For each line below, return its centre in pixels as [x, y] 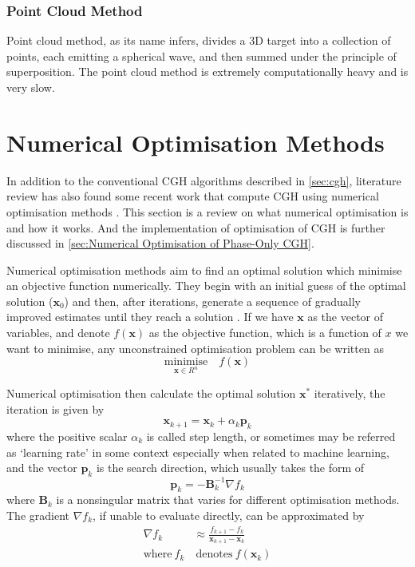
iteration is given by [55, 408]
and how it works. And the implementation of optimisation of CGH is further [196, 227]
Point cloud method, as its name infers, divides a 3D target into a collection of [199, 40]
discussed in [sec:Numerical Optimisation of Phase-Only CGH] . [160, 243]
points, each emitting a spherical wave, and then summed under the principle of [202, 56]
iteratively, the [350, 393]
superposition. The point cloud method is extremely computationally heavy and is [207, 71]
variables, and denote [58, 333]
